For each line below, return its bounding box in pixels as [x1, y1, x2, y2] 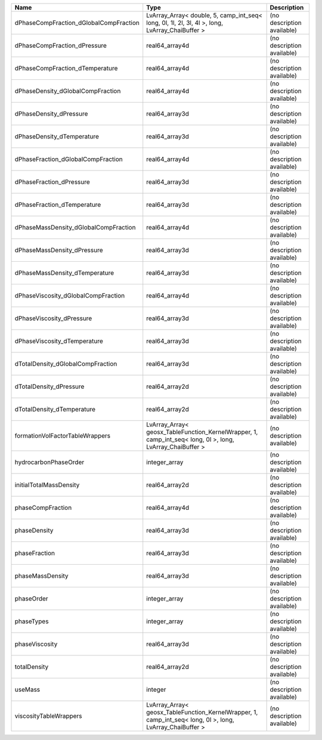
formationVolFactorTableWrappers [14, 432, 111, 439]
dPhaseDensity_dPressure [14, 110, 88, 117]
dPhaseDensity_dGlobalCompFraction [14, 87, 121, 95]
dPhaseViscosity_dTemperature [14, 337, 104, 345]
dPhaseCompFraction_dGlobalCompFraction [14, 18, 140, 27]
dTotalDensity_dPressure [14, 382, 85, 391]
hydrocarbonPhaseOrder [14, 458, 85, 466]
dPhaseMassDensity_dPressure [14, 246, 104, 254]
